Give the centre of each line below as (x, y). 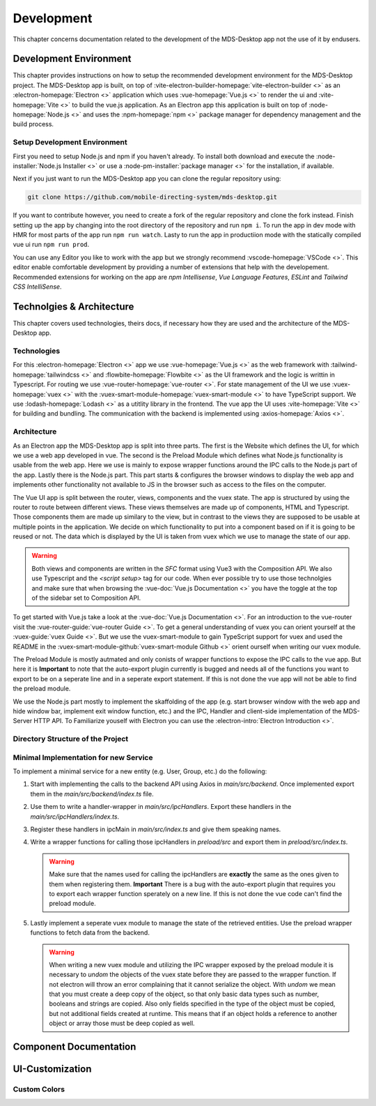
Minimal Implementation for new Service (83, 757)
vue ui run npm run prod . (51, 245)
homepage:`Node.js (41, 114)
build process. (33, 124)
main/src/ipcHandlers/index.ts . (75, 817)
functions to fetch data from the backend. (90, 933)
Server (23, 721)
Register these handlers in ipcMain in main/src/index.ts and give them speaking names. (156, 829)
